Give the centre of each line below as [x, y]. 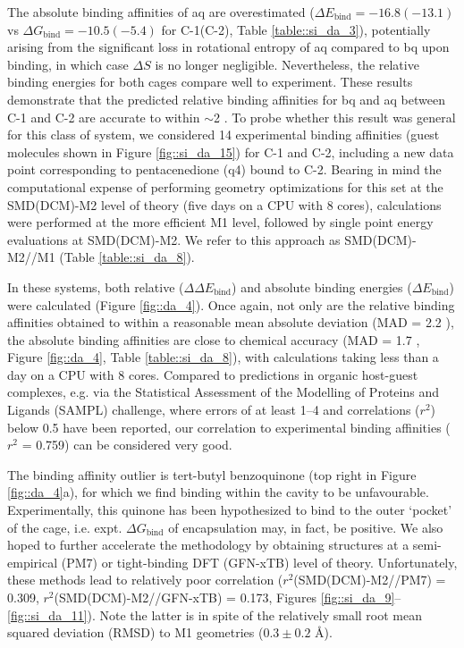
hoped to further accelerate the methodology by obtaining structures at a [208, 545]
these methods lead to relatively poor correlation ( [145, 580]
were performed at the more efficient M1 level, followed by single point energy [220, 222]
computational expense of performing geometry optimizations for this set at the [225, 186]
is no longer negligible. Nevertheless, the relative [287, 64]
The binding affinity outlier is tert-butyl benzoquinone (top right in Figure [212, 474]
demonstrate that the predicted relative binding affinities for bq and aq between [226, 99]
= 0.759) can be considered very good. [127, 445]
